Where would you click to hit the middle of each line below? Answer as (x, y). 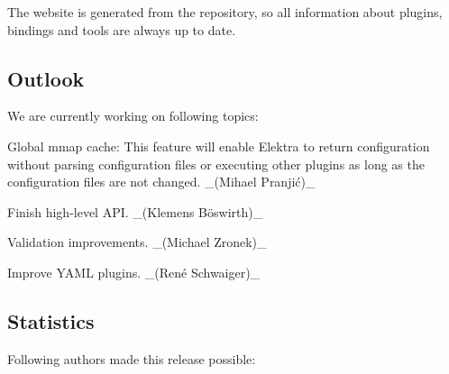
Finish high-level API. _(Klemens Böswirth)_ (135, 211)
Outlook (46, 78)
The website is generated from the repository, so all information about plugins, (225, 12)
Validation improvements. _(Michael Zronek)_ (137, 242)
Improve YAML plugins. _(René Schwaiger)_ (134, 272)
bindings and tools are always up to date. (122, 29)
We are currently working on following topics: (133, 116)
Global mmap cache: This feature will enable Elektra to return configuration (219, 146)
